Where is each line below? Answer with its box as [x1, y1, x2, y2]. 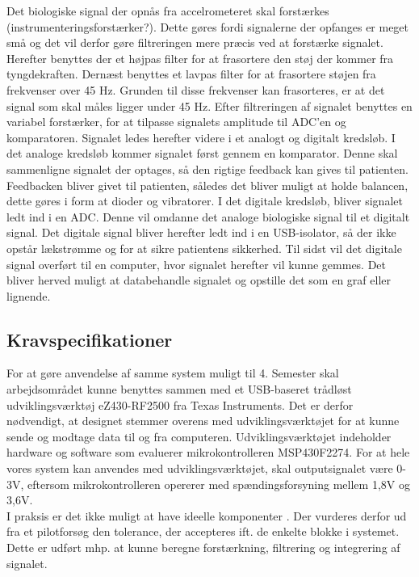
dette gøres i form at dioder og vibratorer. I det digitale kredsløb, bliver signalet [6, 192, 403, 209]
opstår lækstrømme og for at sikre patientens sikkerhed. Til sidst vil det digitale [6, 239, 402, 256]
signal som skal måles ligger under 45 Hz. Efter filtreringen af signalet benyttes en [6, 97, 413, 114]
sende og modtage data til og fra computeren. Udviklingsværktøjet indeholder [6, 427, 392, 444]
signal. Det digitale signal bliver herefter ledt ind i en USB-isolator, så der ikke [6, 224, 396, 241]
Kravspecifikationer [6, 326, 173, 352]
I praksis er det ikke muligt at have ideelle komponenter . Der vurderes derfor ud [6, 507, 407, 524]
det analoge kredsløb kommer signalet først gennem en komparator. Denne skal [6, 145, 398, 162]
